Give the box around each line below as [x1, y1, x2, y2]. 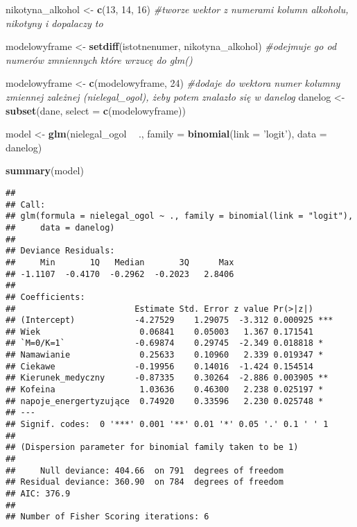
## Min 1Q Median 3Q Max [6, 257, 234, 267]
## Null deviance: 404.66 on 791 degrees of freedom [6, 465, 284, 476]
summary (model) [6, 163, 84, 178]
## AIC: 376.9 [6, 489, 71, 499]
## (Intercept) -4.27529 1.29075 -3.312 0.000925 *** [6, 315, 333, 326]
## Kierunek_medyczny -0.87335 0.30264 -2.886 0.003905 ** [6, 373, 329, 383]
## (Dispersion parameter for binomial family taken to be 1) [6, 442, 299, 453]
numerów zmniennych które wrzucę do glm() [6, 52, 193, 67]
